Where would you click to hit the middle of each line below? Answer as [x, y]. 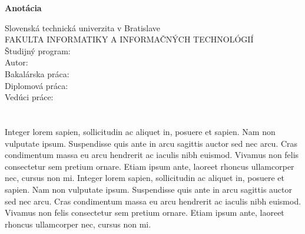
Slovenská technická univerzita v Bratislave [83, 27]
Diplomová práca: [37, 85]
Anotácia [23, 8]
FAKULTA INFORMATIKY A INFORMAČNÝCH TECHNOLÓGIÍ [129, 39]
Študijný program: [38, 50]
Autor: [16, 62]
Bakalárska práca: [37, 73]
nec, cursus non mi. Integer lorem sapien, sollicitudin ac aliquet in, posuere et [145, 178]
